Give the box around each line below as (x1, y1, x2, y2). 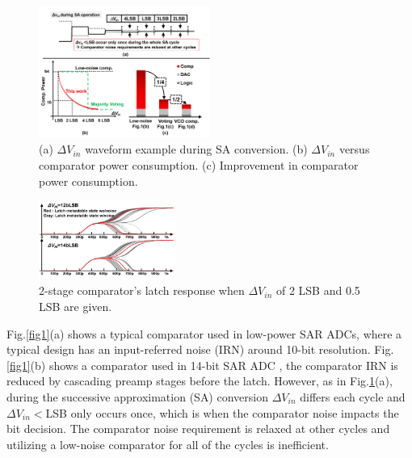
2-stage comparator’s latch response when (39, 282, 245, 299)
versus (338, 141, 370, 158)
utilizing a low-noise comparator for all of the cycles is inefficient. (6, 435, 329, 452)
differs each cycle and (300, 388, 406, 405)
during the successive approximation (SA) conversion (6, 388, 268, 405)
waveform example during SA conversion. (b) (85, 141, 308, 158)
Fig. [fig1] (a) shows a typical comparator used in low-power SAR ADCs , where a (6, 325, 402, 342)
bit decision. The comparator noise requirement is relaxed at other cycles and (6, 420, 390, 437)
